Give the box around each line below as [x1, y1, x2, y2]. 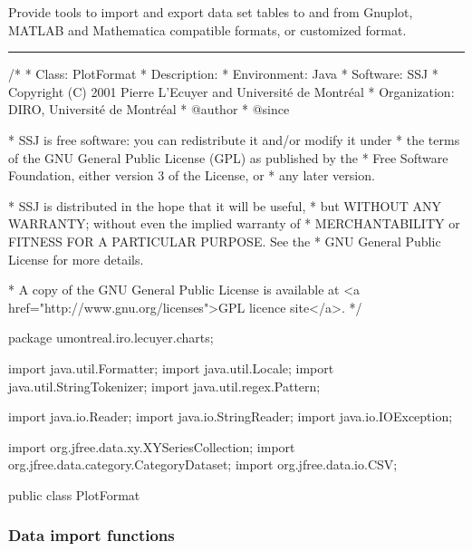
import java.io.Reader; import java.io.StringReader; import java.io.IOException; [8, 407, 453, 426]
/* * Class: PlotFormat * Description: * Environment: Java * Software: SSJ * [8, 64, 438, 83]
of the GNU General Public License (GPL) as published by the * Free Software [8, 148, 448, 167]
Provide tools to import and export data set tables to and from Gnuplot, [8, 3, 413, 21]
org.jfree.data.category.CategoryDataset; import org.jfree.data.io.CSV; [8, 455, 398, 474]
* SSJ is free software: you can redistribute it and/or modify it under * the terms [8, 130, 460, 149]
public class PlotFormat [8, 485, 140, 504]
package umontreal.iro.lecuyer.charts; [8, 328, 214, 347]
